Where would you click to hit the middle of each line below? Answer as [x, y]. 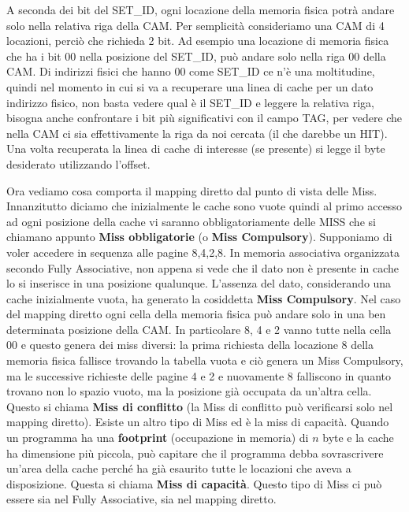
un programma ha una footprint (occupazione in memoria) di [158, 438]
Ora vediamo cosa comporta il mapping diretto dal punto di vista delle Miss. [192, 190]
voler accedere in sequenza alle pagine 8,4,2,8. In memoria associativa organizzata [203, 252]
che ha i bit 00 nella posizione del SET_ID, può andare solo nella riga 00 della [196, 56]
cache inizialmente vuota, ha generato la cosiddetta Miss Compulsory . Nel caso [204, 298]
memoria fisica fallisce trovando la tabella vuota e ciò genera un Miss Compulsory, [205, 360]
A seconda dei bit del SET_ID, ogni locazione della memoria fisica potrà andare [201, 9]
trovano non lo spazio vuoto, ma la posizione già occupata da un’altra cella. [189, 391]
